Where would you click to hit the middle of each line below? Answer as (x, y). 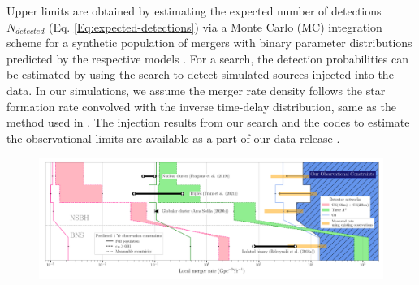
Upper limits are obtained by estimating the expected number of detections (194, 11)
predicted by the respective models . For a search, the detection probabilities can (207, 58)
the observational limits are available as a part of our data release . (173, 138)
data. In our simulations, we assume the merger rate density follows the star (196, 90)
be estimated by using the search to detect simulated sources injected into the (200, 74)
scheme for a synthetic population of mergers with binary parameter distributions (209, 43)
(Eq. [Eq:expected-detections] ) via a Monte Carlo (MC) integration (215, 26)
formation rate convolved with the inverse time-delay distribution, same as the (201, 106)
